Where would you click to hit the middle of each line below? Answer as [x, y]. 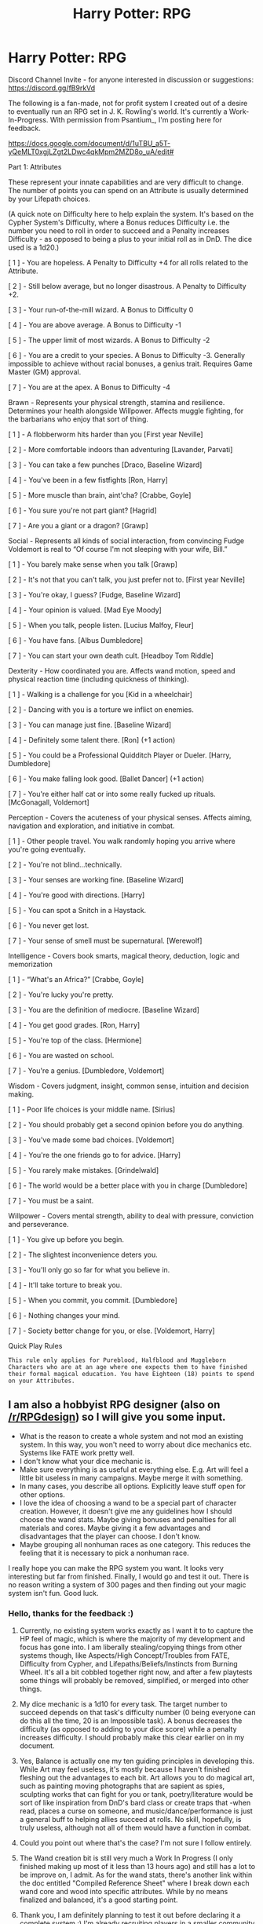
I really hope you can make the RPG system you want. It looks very [116, 1568]
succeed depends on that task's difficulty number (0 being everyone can [137, 1713]
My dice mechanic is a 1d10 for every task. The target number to [123, 1704]
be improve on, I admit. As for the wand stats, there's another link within [136, 1875]
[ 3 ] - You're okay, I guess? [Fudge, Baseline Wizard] [94, 594]
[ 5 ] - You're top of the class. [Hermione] [75, 1040]
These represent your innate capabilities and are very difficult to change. [126, 182]
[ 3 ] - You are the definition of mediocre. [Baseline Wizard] [104, 1009]
